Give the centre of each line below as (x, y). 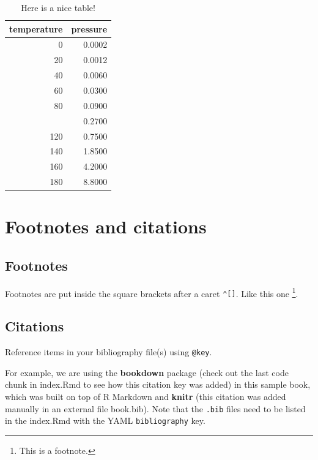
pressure (89, 28)
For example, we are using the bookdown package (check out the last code (147, 372)
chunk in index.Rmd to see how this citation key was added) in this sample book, (158, 384)
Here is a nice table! (58, 7)
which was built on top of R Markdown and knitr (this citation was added (146, 397)
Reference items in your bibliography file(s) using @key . (109, 352)
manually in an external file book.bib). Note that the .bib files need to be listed (155, 408)
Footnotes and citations (106, 226)
